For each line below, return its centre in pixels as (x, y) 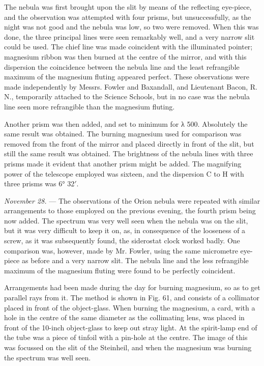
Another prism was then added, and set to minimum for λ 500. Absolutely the (126, 123)
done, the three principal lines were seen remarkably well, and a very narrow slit (129, 36)
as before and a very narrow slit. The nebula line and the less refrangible (135, 260)
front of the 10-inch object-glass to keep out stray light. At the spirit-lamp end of (131, 327)
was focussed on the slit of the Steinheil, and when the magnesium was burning (128, 347)
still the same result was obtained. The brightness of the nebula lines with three (129, 153)
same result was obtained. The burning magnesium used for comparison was (123, 134)
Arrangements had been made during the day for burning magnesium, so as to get (132, 287)
